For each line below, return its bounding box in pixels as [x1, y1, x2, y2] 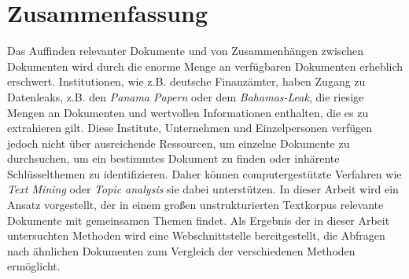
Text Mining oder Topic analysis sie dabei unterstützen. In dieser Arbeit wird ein [7, 181, 399, 197]
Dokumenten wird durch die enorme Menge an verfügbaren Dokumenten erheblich [7, 57, 403, 74]
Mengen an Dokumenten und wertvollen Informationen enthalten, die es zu [7, 104, 369, 120]
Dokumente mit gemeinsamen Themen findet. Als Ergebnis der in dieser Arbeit [7, 211, 390, 228]
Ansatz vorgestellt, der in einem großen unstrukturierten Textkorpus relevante [7, 196, 384, 213]
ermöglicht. [7, 258, 61, 274]
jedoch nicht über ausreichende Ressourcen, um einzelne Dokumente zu [7, 134, 350, 151]
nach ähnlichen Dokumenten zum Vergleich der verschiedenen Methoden [7, 242, 356, 259]
